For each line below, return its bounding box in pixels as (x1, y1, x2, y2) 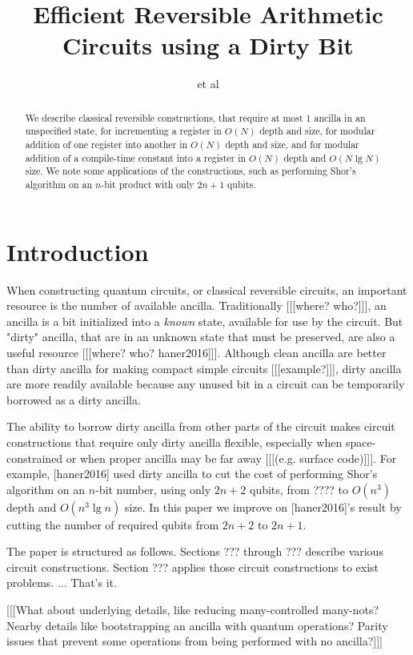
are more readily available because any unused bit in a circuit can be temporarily (6, 376, 405, 392)
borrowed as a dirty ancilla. (6, 391, 141, 408)
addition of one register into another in (25, 138, 188, 151)
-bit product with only (101, 177, 194, 191)
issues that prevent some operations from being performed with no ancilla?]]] (6, 633, 383, 649)
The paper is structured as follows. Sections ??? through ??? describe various (6, 543, 383, 560)
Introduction (6, 235, 149, 267)
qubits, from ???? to (250, 480, 349, 497)
